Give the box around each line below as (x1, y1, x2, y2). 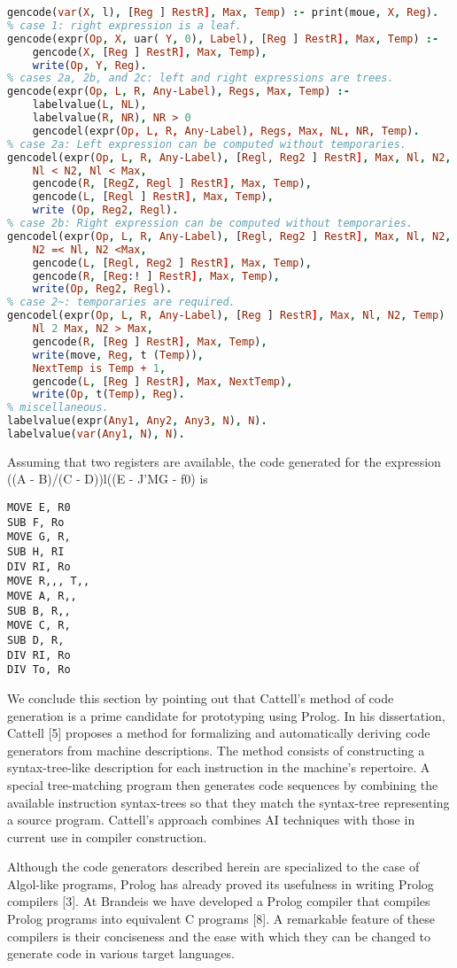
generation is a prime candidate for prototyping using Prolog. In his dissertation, (7, 706, 445, 724)
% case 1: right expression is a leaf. (7, 19, 242, 32)
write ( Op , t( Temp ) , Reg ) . (32, 388, 185, 401)
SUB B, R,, (7, 604, 71, 617)
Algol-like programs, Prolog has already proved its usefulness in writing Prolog (7, 874, 434, 893)
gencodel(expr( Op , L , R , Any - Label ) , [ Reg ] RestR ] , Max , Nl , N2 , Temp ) (7, 309, 445, 322)
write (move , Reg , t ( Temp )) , (32, 348, 205, 361)
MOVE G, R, (7, 530, 71, 544)
